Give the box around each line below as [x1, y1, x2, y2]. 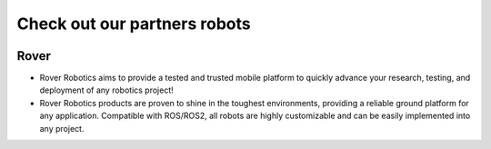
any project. [39, 123, 85, 134]
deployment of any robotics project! [39, 84, 175, 95]
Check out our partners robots [16, 14, 251, 34]
